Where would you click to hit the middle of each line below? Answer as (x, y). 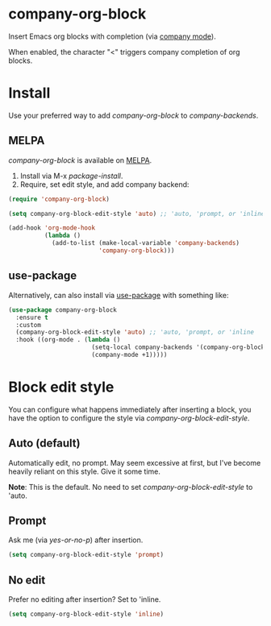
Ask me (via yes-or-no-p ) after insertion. (76, 540)
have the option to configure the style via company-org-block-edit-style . (129, 418)
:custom (29, 325)
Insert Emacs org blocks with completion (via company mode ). (112, 36)
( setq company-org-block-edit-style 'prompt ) (86, 555)
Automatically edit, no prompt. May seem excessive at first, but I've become (135, 462)
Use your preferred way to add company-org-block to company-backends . (133, 115)
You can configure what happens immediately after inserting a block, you (130, 409)
